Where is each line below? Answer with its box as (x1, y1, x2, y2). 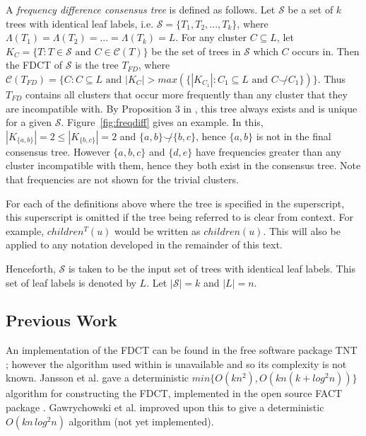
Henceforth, (6, 260, 56, 275)
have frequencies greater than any (195, 144, 341, 159)
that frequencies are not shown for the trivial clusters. (6, 171, 239, 186)
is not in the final (256, 128, 331, 143)
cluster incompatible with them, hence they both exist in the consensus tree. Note (6, 158, 361, 173)
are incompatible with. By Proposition (6, 101, 172, 115)
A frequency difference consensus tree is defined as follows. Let (6, 2, 276, 16)
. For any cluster (175, 30, 247, 45)
